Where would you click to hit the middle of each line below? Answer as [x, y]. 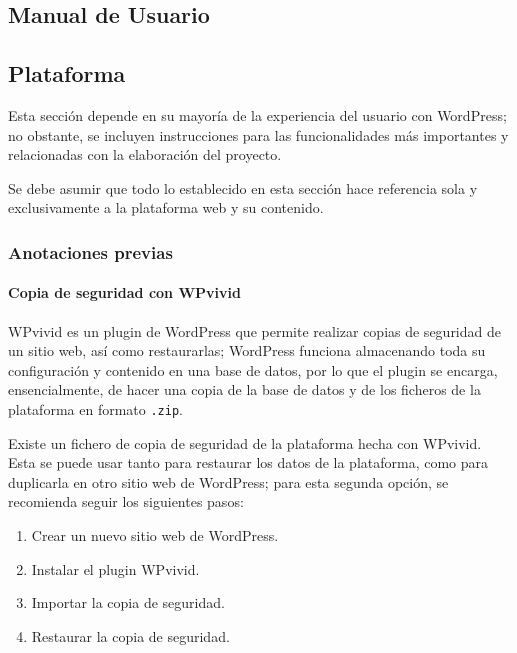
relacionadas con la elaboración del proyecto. [145, 154]
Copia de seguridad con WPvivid [124, 292]
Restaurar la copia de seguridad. [130, 635]
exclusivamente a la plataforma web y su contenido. [166, 207]
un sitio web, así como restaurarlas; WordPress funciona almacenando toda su [247, 350]
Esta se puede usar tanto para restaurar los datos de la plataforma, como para [248, 462]
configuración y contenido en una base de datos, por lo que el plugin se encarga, [253, 369]
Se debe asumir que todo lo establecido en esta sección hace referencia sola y [243, 187]
